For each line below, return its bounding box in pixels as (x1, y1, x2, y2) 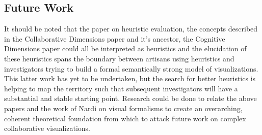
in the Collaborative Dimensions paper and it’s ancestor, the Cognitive (4, 33, 225, 44)
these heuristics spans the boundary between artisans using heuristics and (4, 53, 234, 63)
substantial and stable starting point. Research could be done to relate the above (4, 93, 257, 104)
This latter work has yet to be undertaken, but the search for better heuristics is (4, 73, 256, 84)
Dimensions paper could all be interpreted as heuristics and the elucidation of (4, 43, 247, 54)
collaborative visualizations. (4, 123, 90, 133)
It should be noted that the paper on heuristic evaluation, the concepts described (4, 23, 258, 34)
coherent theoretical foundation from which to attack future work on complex (4, 113, 246, 123)
